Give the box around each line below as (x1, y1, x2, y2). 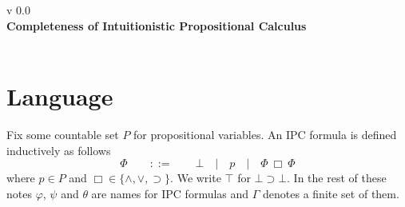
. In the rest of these (287, 169, 387, 186)
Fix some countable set (6, 125, 119, 142)
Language (6, 79, 113, 112)
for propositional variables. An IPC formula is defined (133, 125, 397, 142)
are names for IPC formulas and (91, 185, 249, 201)
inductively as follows (6, 141, 111, 158)
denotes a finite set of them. (263, 185, 399, 201)
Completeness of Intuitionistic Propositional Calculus (6, 17, 307, 34)
